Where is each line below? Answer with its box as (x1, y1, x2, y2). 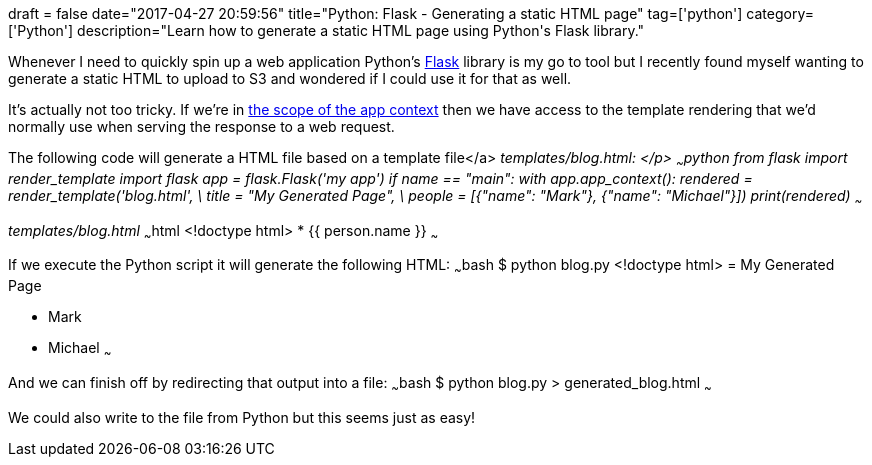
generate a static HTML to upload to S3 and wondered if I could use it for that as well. (8, 70, 572, 87)
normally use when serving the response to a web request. (8, 118, 395, 135)
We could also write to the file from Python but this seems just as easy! (8, 408, 476, 426)
